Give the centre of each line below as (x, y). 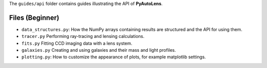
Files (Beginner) (34, 17)
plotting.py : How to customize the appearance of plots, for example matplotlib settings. (114, 57)
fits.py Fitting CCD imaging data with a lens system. (77, 43)
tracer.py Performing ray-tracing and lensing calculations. (83, 36)
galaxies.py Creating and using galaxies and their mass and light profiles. (99, 50)
